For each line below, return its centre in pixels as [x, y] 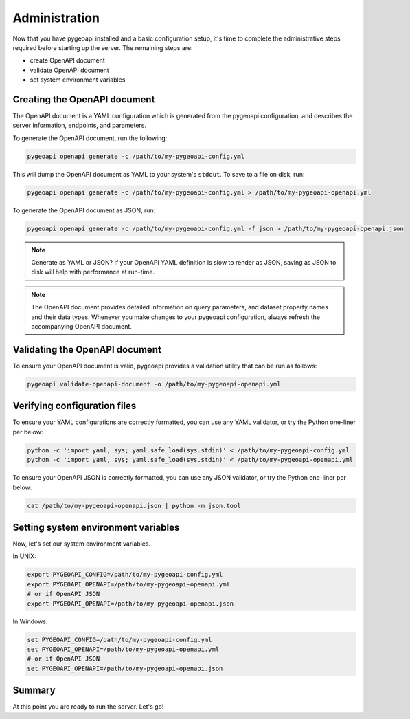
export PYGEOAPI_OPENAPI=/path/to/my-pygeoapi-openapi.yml [128, 584]
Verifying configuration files [75, 406]
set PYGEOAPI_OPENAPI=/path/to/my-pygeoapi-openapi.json [125, 668]
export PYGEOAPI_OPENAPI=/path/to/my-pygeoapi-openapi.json [130, 604]
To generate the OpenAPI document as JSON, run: [84, 210]
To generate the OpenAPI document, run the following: [90, 138]
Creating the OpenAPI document [84, 99]
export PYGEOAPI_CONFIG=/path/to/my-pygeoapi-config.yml [125, 575]
